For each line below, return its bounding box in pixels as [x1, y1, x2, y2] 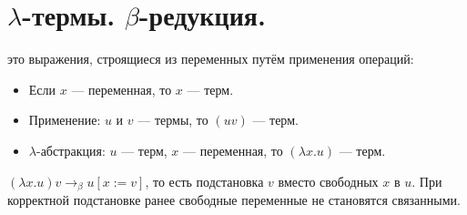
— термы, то [137, 110, 208, 129]
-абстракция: [36, 140, 106, 159]
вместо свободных [278, 171, 379, 190]
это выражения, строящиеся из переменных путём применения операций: [7, 49, 414, 68]
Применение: [28, 110, 101, 129]
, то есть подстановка [145, 171, 264, 190]
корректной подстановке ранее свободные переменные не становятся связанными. [7, 189, 461, 209]
